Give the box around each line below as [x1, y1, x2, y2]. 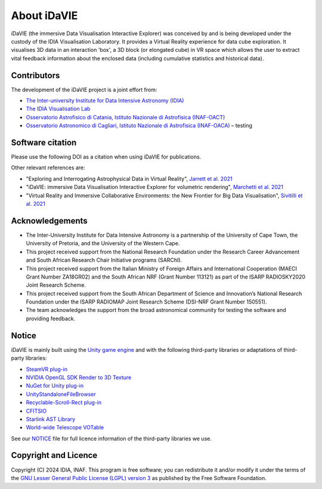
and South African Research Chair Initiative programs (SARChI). [26, 256, 182, 264]
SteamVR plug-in [26, 366, 68, 373]
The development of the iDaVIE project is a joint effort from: [11, 86, 157, 93]
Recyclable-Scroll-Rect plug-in [26, 399, 102, 406]
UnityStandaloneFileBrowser [26, 391, 97, 398]
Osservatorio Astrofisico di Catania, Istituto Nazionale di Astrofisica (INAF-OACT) [26, 113, 225, 120]
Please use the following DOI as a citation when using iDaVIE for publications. [11, 153, 202, 160]
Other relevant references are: [11, 164, 86, 171]
